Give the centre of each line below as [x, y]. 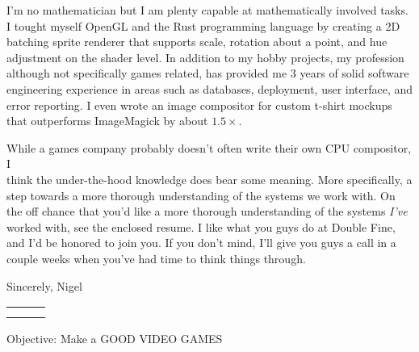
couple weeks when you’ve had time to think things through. [156, 258]
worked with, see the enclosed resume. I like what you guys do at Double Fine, [201, 226]
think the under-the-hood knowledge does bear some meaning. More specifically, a [209, 179]
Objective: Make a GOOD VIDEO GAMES [115, 339]
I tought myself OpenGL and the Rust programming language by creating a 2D [203, 25]
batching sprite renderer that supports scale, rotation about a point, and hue [197, 42]
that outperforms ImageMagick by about [107, 121]
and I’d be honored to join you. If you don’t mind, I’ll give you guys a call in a [201, 243]
